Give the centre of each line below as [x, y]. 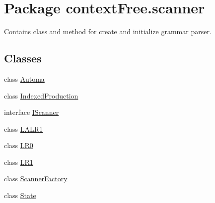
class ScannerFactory [36, 178]
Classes [23, 58]
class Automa [24, 78]
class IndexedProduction [41, 95]
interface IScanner [32, 112]
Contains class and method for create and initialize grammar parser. [108, 31]
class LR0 [19, 145]
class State [20, 195]
